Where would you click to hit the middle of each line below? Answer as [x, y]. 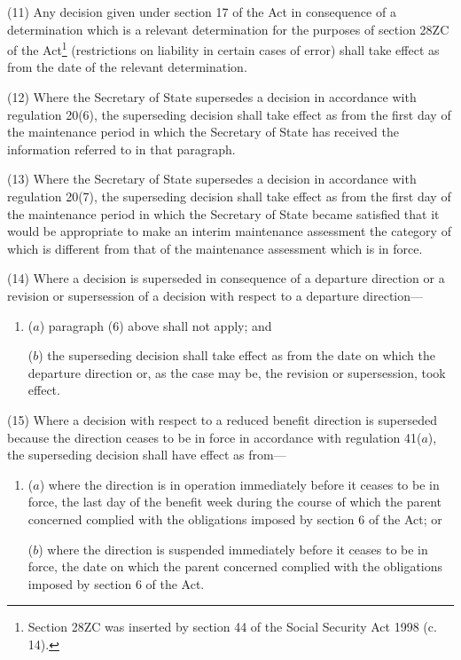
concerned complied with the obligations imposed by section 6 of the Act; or [235, 519]
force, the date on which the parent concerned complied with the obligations [235, 566]
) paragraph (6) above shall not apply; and [156, 325]
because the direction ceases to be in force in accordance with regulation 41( [215, 437]
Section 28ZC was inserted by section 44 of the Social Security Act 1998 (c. [232, 627]
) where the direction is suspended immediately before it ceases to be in [233, 549]
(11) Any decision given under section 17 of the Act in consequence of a [202, 12]
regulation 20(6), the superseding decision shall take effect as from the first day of [229, 114]
